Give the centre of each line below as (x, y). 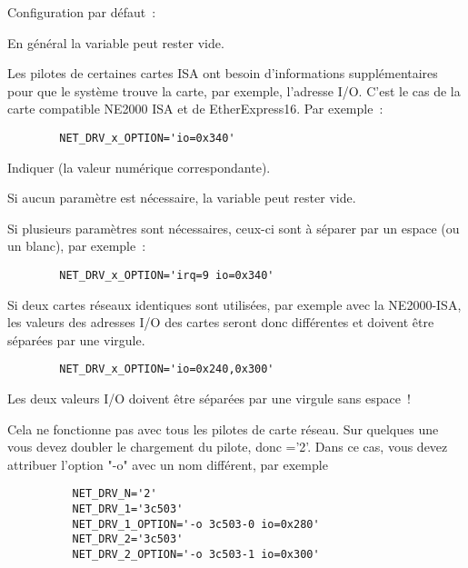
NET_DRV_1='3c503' (128, 509)
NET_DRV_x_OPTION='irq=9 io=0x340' (167, 275)
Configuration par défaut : (82, 12)
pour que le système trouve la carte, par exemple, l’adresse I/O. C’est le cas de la (234, 90)
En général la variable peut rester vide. (116, 42)
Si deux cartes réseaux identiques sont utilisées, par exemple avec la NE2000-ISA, (234, 304)
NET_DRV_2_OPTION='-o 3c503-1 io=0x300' (196, 555)
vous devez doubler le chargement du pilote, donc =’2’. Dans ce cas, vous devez (228, 447)
